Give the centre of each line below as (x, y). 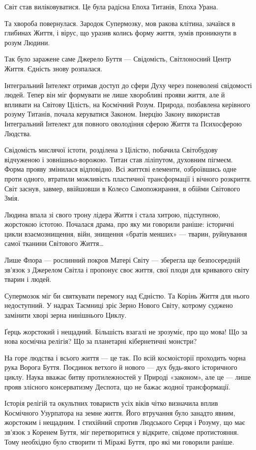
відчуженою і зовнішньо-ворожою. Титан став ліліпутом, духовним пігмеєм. (119, 159)
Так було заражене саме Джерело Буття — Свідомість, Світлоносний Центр (118, 59)
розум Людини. (27, 42)
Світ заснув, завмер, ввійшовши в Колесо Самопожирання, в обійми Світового (122, 188)
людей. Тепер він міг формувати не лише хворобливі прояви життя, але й (115, 95)
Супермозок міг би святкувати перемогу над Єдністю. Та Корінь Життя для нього (127, 295)
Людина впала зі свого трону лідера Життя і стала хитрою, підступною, (113, 214)
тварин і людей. (28, 279)
